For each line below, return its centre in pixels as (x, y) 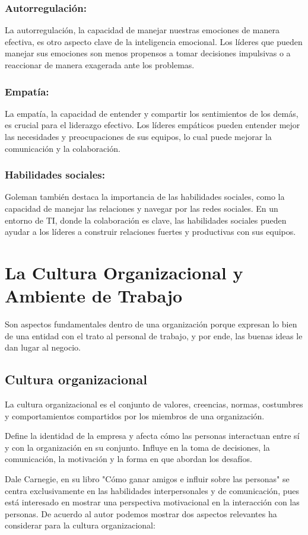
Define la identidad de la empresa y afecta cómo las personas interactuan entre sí (152, 436)
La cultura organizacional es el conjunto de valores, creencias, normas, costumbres (154, 404)
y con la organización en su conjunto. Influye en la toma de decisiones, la (137, 447)
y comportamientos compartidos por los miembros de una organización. (135, 415)
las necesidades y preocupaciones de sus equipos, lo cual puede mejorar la (138, 136)
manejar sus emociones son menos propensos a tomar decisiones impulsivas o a (148, 53)
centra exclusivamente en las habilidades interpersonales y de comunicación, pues (152, 490)
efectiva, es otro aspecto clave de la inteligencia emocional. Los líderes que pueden (154, 41)
